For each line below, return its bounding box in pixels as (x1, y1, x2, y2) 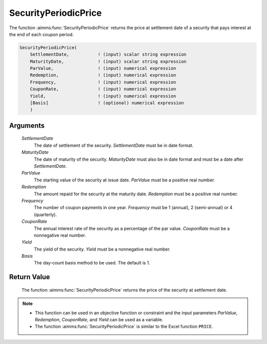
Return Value (9, 273, 50, 281)
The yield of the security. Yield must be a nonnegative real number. (34, 246, 171, 252)
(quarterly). (34, 212, 57, 217)
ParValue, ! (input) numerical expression (30, 66, 177, 71)
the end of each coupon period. (9, 31, 74, 37)
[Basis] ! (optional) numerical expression (30, 100, 184, 106)
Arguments (9, 121, 45, 129)
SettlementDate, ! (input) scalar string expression (30, 52, 187, 57)
